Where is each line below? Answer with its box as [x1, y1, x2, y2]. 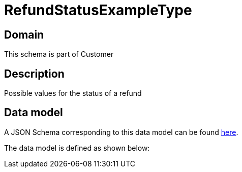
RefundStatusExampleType [4, 2, 192, 19]
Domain [4, 28, 44, 41]
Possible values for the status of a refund [4, 89, 142, 98]
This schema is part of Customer [4, 50, 114, 59]
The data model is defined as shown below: [4, 143, 150, 152]
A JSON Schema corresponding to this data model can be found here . [4, 127, 238, 136]
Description [4, 67, 65, 80]
